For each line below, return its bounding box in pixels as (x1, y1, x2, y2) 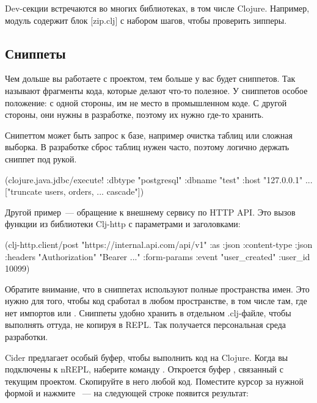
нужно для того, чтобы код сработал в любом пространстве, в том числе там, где (5, 294, 307, 307)
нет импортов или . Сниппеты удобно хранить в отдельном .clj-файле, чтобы (5, 306, 291, 319)
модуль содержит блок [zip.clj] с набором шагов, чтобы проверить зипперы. (5, 13, 287, 26)
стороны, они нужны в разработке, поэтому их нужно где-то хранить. (5, 108, 264, 121)
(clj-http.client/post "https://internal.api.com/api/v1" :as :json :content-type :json (5, 238, 313, 250)
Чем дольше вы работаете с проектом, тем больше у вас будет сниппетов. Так (5, 72, 296, 85)
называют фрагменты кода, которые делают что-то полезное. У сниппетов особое (5, 84, 308, 96)
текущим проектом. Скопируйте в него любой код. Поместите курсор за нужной (5, 374, 304, 387)
